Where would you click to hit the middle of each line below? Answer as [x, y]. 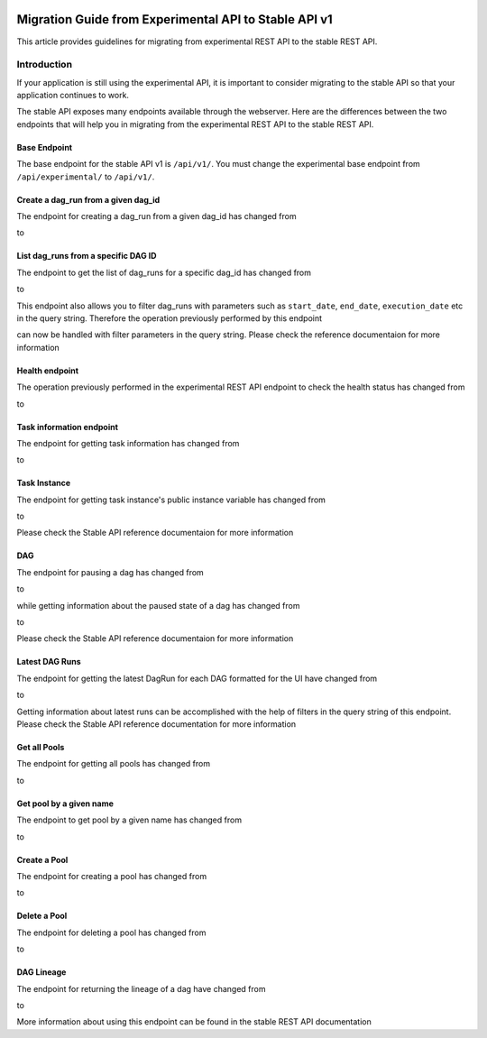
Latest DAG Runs [49, 662]
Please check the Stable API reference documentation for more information [156, 724]
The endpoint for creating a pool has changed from [112, 876]
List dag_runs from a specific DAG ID [87, 256]
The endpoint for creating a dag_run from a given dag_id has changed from [156, 216]
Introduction [44, 65]
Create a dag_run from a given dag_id [88, 199]
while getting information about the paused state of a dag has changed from [158, 605]
